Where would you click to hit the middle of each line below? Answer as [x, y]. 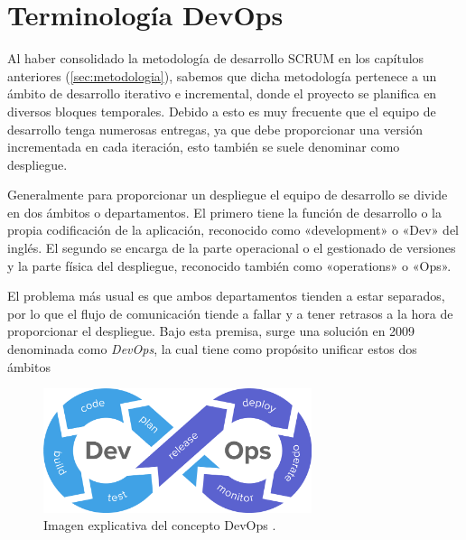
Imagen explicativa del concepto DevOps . [160, 525]
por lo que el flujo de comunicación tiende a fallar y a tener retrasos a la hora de [230, 313]
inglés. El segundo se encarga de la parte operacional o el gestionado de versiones [232, 248]
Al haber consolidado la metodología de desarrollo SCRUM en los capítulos [216, 58]
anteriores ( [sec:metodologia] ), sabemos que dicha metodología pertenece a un [222, 75]
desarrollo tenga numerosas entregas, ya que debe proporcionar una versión [215, 129]
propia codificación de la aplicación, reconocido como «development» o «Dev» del [233, 230]
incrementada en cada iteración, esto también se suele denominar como [204, 147]
